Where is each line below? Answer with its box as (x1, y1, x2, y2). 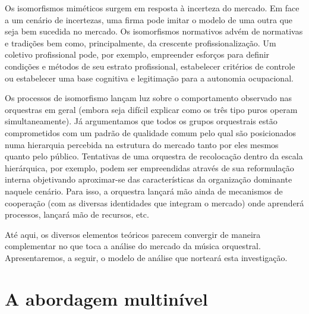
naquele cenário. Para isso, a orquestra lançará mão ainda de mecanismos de (5, 184, 283, 197)
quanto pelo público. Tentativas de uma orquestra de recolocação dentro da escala (5, 150, 303, 162)
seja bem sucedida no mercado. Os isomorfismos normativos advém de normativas (5, 25, 303, 37)
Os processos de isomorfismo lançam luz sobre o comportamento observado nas (5, 92, 292, 104)
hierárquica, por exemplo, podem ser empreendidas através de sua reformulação (5, 161, 294, 174)
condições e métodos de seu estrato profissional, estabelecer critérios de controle (5, 59, 295, 72)
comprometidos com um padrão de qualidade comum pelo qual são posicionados (5, 126, 296, 139)
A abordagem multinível (5, 286, 208, 310)
